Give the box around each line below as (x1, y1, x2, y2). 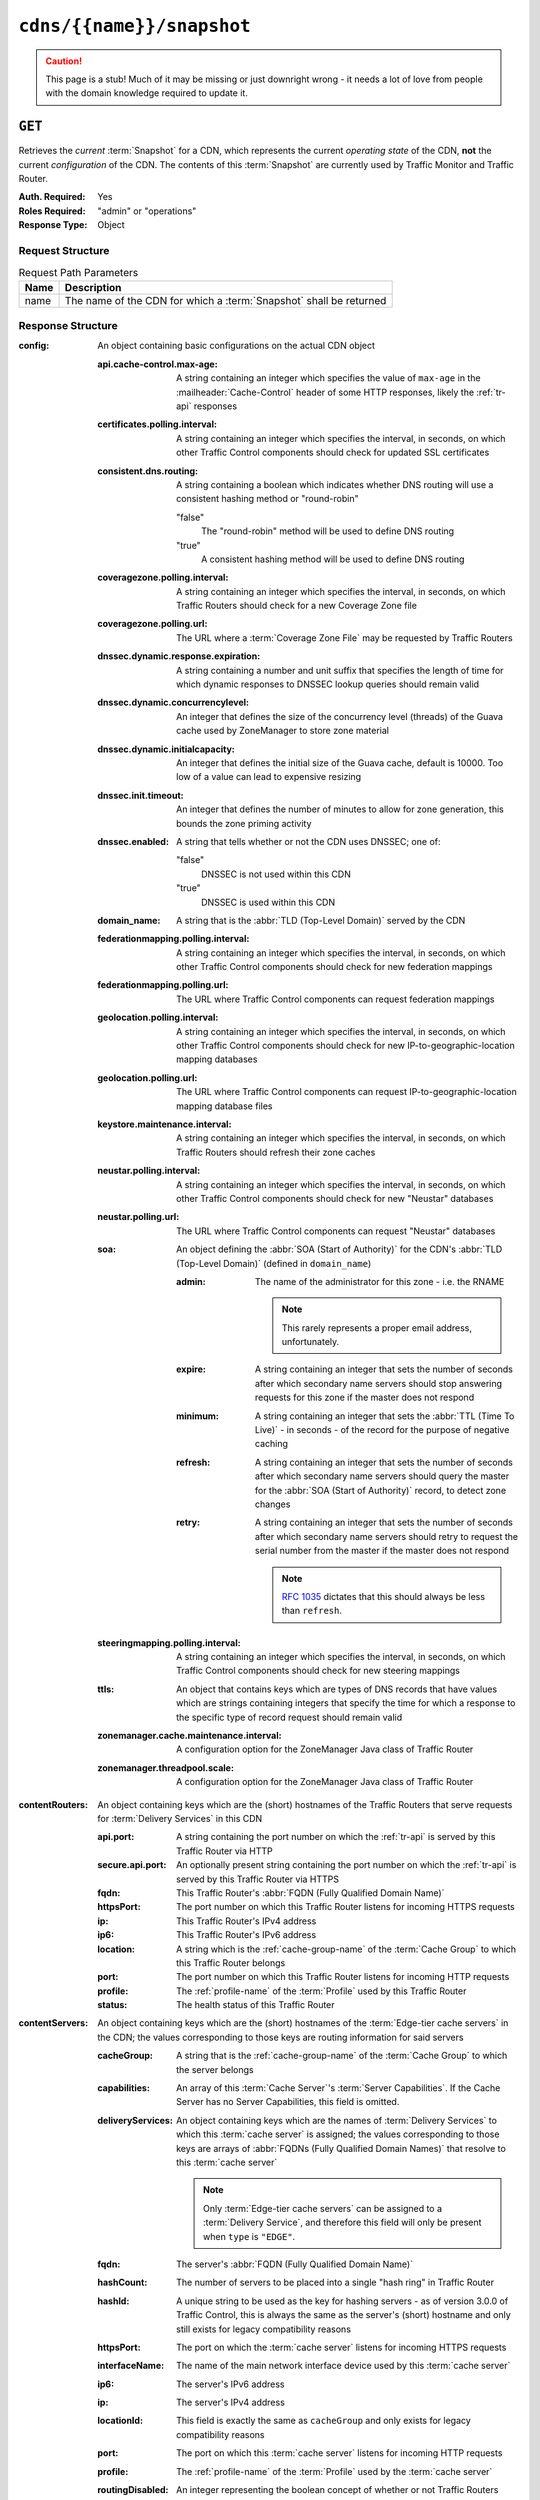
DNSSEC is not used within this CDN (201, 868, 352, 880)
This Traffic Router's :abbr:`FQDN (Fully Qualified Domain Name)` (176, 1886, 445, 1899)
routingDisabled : (97, 2484, 169, 2496)
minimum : (176, 1410, 220, 1422)
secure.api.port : (97, 1859, 167, 1871)
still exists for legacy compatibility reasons (176, 2323, 352, 2335)
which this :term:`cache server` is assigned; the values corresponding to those (176, 2128, 500, 2140)
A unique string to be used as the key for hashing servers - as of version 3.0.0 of (176, 2295, 509, 2307)
